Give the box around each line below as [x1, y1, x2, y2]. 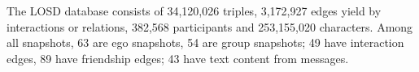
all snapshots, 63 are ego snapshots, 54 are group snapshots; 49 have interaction [7, 34, 404, 51]
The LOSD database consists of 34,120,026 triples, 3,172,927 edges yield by [7, 2, 382, 19]
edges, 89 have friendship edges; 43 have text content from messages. [7, 49, 349, 66]
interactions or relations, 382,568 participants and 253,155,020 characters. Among [7, 18, 413, 35]
